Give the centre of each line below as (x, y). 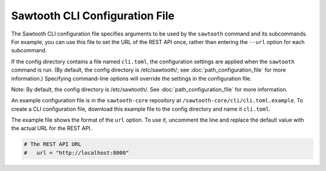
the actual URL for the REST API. (52, 128)
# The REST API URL (53, 144)
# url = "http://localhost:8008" (76, 153)
